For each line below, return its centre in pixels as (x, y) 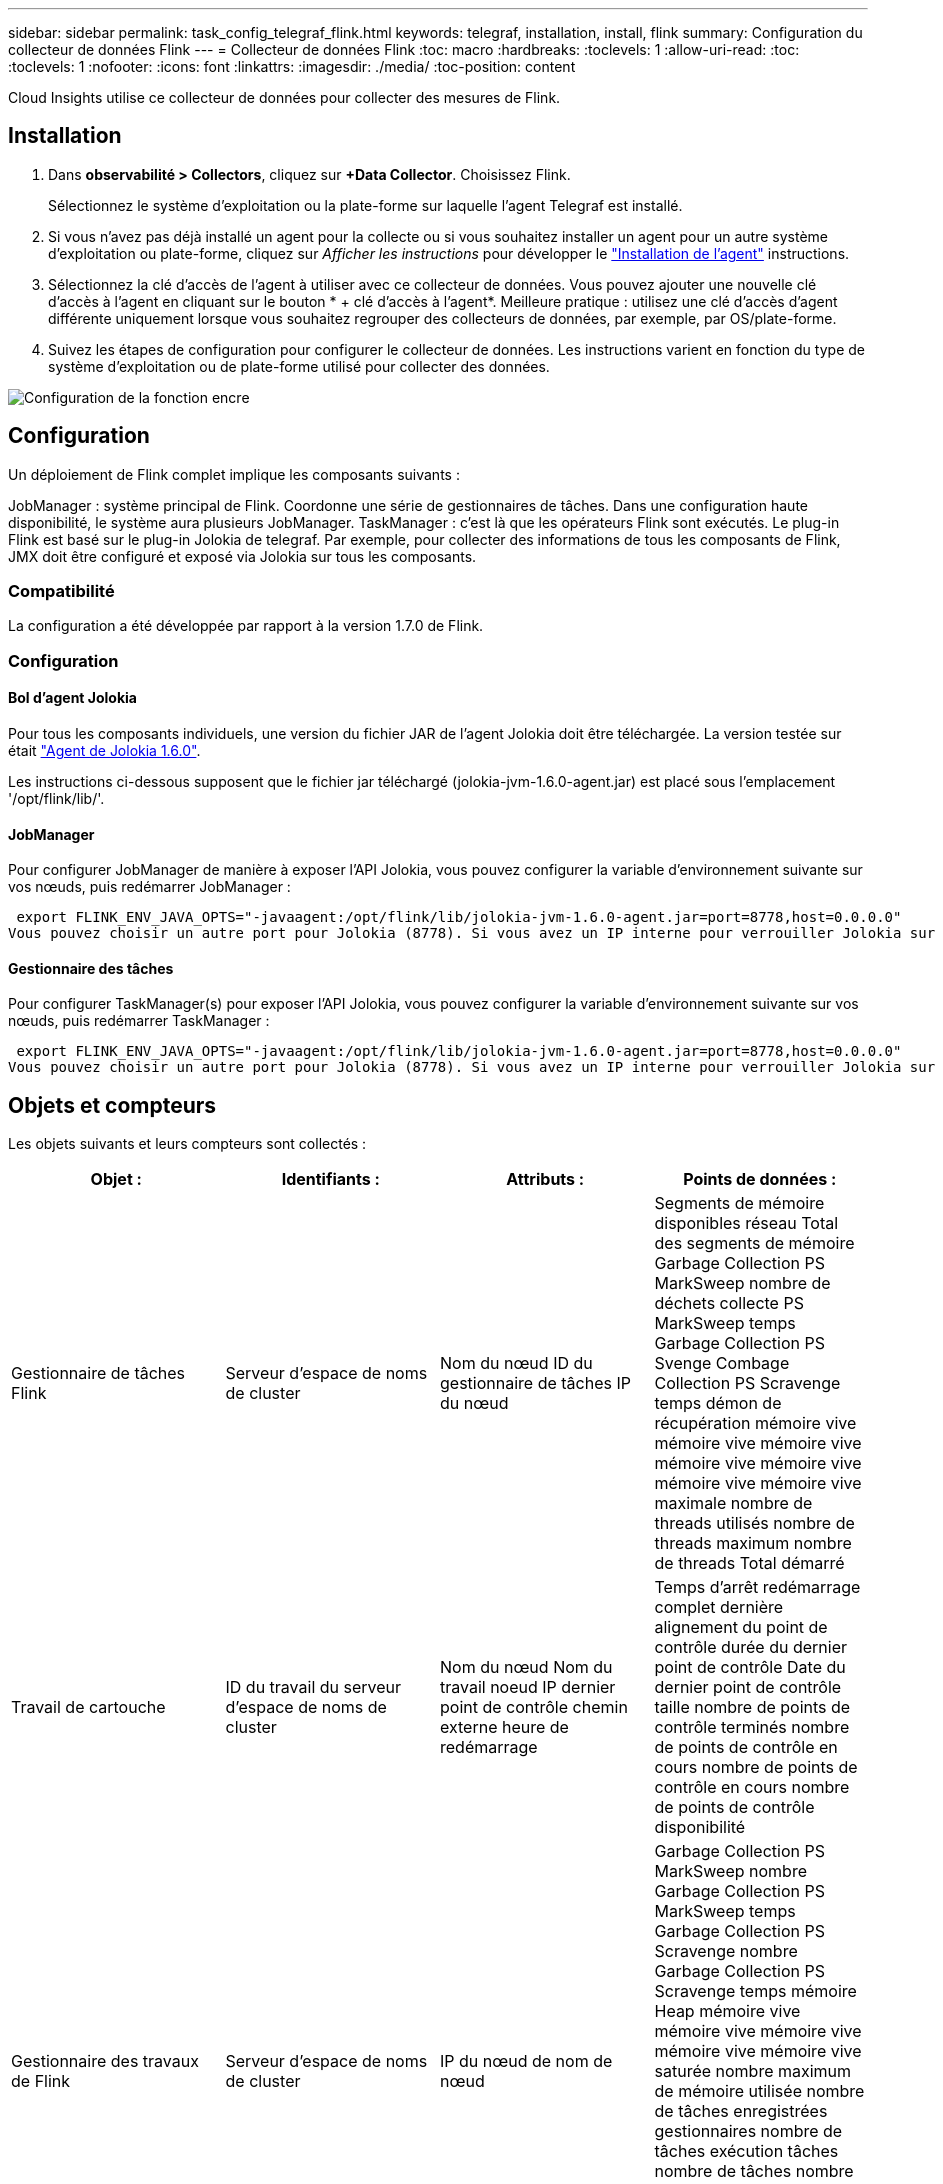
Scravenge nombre (726, 1951)
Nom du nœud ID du (516, 1363)
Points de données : (760, 1179)
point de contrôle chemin (534, 1707)
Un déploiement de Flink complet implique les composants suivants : (234, 474)
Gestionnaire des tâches (91, 968)
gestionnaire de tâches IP (535, 1383)
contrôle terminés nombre (752, 1727)
